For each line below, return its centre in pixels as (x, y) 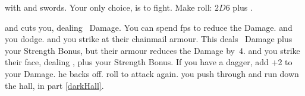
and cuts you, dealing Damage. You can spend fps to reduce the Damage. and (149, 27)
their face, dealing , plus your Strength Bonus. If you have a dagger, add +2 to (149, 62)
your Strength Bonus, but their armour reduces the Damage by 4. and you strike (152, 50)
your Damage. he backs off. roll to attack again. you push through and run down (152, 73)
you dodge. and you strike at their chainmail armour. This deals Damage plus (149, 39)
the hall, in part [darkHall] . (54, 85)
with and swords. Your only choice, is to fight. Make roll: (109, 7)
